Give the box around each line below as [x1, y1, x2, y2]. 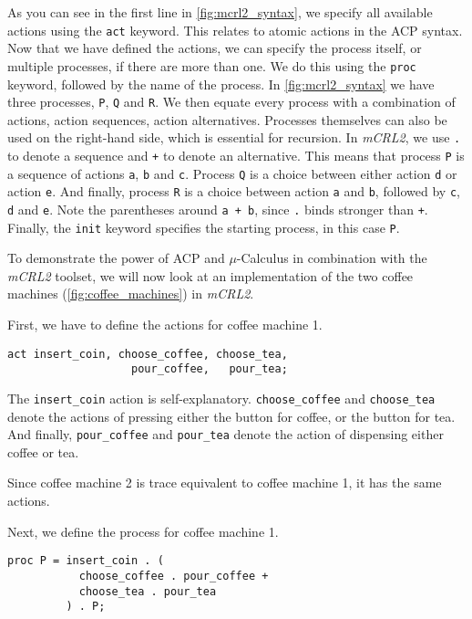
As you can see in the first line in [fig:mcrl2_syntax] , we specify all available [7, 3, 433, 21]
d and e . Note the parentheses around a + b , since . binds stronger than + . [7, 199, 428, 218]
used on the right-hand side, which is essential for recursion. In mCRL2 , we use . [7, 128, 461, 147]
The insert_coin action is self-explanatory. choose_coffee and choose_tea [7, 388, 436, 407]
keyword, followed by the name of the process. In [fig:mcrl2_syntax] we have [7, 74, 435, 93]
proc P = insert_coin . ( [7, 554, 164, 568]
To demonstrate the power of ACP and [7, 248, 225, 268]
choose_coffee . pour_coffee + [78, 569, 269, 582]
